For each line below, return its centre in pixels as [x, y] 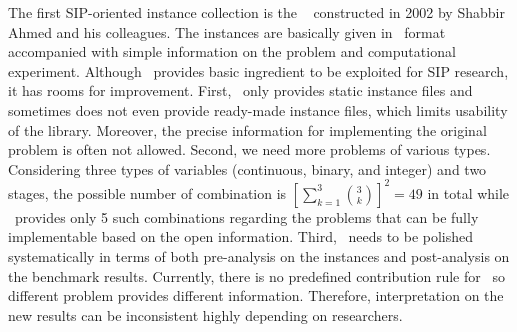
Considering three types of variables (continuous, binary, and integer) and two [247, 168]
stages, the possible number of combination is [147, 192]
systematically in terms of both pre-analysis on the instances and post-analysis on [259, 256]
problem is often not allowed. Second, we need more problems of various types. [249, 149]
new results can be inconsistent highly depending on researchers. [205, 314]
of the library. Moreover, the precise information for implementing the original [247, 129]
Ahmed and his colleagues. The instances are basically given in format [227, 31]
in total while [468, 192]
